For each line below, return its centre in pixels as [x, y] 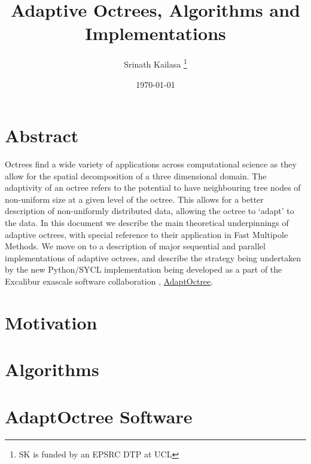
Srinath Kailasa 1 [155, 63]
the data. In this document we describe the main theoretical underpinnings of [147, 223]
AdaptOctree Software [99, 416]
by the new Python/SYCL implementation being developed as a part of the [144, 269]
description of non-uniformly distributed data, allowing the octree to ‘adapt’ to [150, 211]
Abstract [42, 135]
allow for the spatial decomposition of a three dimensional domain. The [136, 175]
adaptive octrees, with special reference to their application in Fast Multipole [147, 234]
